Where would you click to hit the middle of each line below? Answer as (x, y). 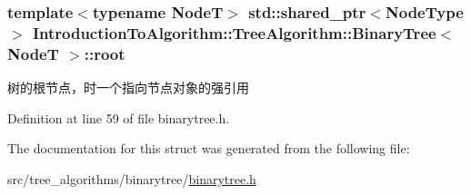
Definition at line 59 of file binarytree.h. (119, 117)
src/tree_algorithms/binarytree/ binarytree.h (132, 178)
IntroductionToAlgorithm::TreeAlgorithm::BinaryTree (234, 32)
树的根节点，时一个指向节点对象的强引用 (128, 88)
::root (105, 53)
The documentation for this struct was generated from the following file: (209, 148)
